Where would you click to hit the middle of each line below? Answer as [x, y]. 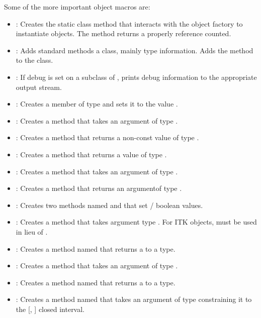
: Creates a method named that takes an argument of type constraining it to [134, 299]
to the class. [34, 60]
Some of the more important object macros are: [77, 7]
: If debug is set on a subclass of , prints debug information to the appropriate [136, 77]
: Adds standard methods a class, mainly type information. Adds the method [135, 50]
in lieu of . [32, 231]
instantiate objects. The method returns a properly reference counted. [123, 33]
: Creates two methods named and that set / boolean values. [109, 205]
